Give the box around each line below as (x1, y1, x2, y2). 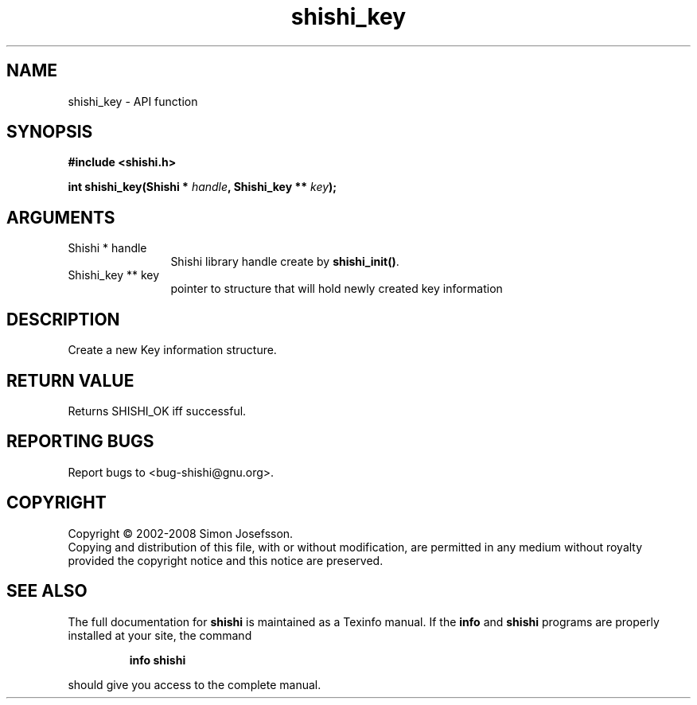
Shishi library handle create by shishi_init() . (170, 255, 399, 269)
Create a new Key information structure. (68, 343, 277, 357)
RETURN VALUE (6, 370, 134, 391)
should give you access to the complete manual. (68, 677, 321, 691)
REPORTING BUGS (6, 431, 154, 452)
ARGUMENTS (6, 207, 115, 228)
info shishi (129, 652, 186, 667)
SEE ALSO (6, 581, 88, 602)
